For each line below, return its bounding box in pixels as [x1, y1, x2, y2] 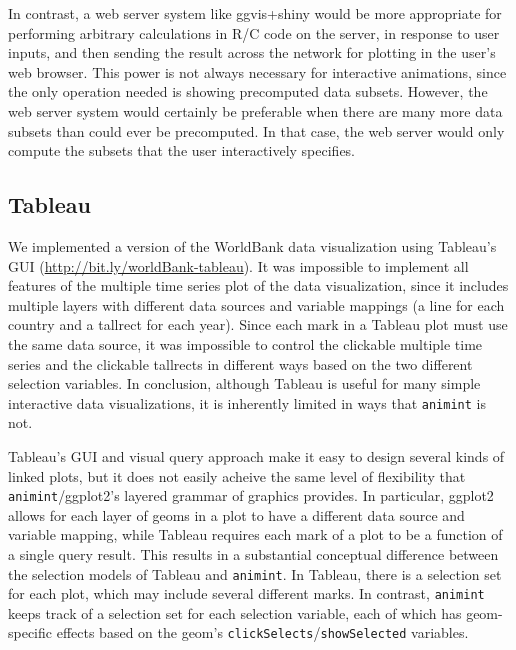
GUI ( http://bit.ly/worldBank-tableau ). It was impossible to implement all [8, 255, 469, 276]
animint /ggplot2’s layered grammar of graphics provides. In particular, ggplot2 [8, 485, 494, 506]
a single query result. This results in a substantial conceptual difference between [8, 543, 499, 564]
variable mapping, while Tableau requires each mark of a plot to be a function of [8, 524, 503, 545]
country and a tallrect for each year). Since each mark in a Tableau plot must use [8, 314, 508, 335]
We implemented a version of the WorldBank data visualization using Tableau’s [8, 235, 497, 256]
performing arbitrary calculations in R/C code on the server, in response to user [8, 22, 500, 43]
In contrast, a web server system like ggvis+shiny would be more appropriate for [8, 3, 502, 23]
